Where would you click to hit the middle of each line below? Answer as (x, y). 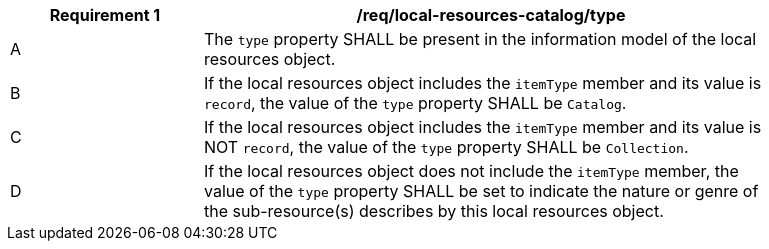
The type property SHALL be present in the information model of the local (480, 39)
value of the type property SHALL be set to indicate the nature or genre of (481, 191)
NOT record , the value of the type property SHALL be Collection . (446, 147)
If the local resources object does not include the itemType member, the (471, 171)
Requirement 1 (105, 15)
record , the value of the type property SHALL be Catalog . (415, 103)
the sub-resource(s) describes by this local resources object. (434, 211)
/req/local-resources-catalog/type (491, 15)
